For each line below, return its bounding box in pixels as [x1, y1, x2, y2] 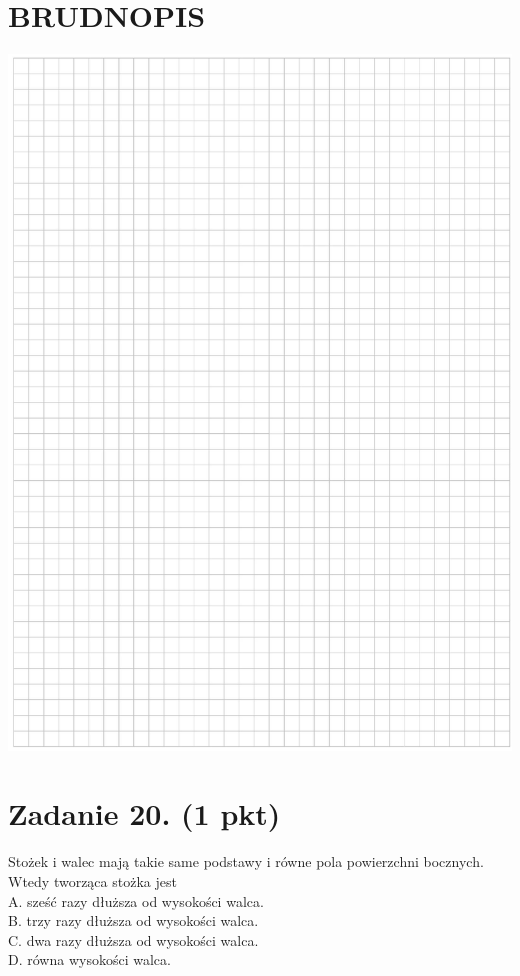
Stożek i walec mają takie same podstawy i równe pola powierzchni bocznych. [8, 851, 484, 872]
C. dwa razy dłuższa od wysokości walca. [8, 929, 259, 950]
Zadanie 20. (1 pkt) [8, 793, 281, 834]
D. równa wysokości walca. [8, 949, 171, 970]
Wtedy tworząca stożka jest [8, 870, 177, 891]
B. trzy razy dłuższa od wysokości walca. [8, 910, 259, 931]
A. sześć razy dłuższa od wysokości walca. [8, 890, 264, 911]
